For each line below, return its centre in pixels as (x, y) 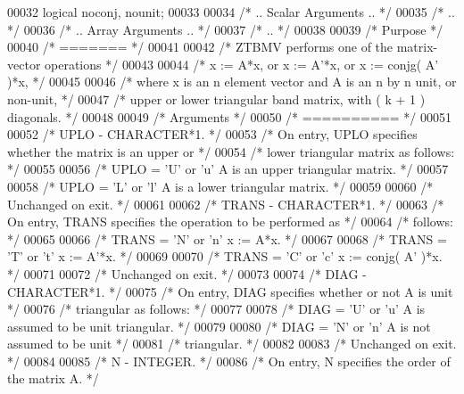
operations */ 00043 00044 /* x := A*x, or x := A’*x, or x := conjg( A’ (242, 64)
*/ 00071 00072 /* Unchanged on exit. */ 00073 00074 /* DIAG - (187, 273)
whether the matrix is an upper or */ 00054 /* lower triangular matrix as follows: (231, 151)
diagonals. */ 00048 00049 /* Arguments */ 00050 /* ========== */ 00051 (229, 116)
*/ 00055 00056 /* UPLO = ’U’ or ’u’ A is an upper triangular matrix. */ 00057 (228, 169)
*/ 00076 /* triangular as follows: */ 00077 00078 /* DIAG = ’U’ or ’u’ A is (216, 309)
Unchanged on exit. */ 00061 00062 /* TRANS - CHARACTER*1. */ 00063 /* (226, 204)
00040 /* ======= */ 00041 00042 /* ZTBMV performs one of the (200, 47)
